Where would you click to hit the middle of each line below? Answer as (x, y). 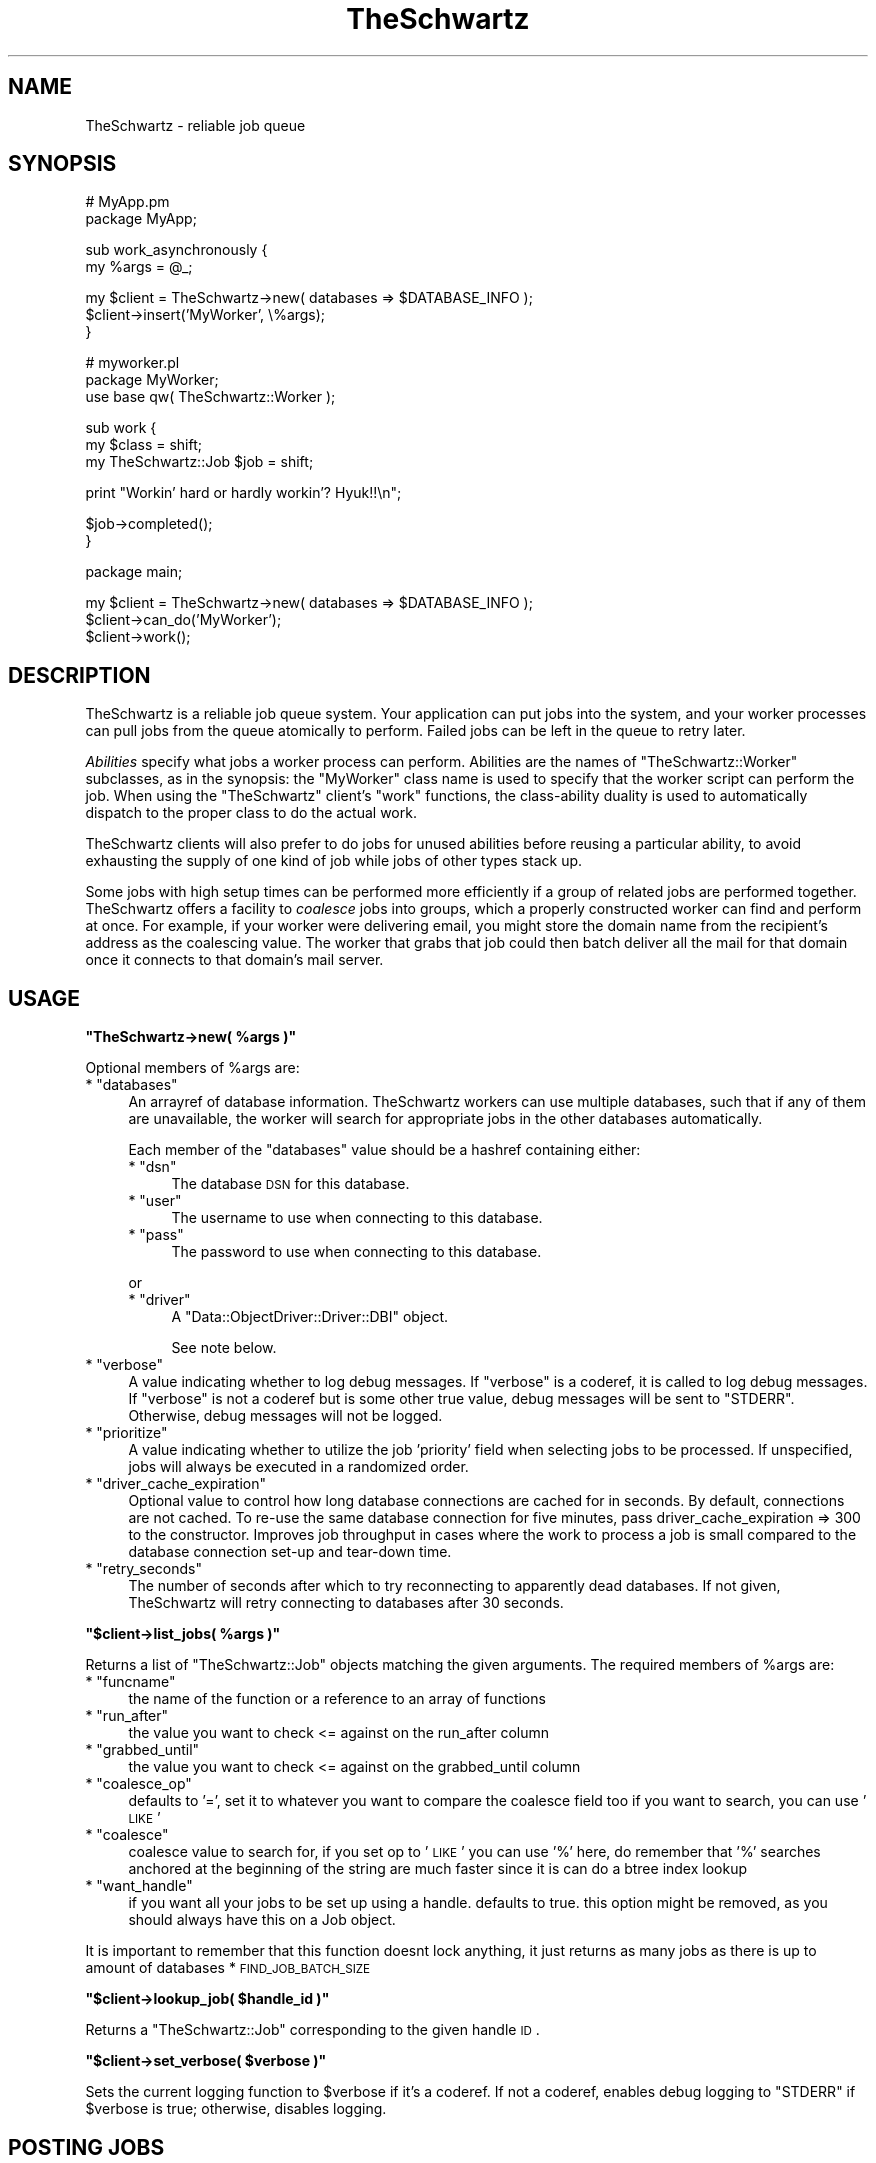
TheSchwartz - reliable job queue (195, 125)
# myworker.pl (132, 363)
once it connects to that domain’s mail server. (234, 960)
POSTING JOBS (86, 2147)
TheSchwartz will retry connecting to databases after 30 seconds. (346, 1603)
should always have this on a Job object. (262, 1920)
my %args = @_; (139, 267)
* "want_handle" (139, 1886)
